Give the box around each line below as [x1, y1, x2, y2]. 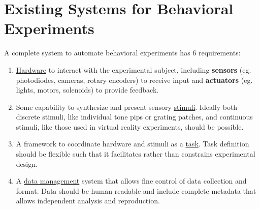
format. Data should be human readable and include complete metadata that [16, 185, 256, 196]
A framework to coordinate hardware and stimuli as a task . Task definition [16, 138, 249, 149]
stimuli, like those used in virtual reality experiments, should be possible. [16, 121, 244, 132]
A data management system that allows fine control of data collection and [16, 175, 247, 186]
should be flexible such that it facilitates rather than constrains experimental [16, 148, 255, 159]
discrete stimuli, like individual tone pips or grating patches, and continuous [16, 111, 253, 122]
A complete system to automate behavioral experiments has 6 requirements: [4, 47, 241, 58]
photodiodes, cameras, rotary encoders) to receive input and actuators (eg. [16, 74, 253, 85]
